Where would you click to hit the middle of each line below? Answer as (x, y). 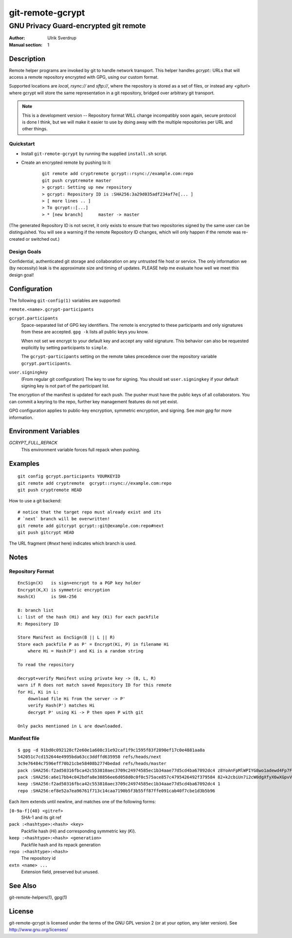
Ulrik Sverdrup (62, 38)
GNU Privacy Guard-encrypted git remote (77, 26)
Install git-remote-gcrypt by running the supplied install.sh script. (94, 154)
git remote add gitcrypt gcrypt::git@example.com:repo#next (91, 526)
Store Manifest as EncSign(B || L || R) (66, 637)
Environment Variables (44, 431)
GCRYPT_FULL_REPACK (33, 443)
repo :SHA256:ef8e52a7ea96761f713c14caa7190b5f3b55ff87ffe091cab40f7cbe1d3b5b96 (117, 791)
